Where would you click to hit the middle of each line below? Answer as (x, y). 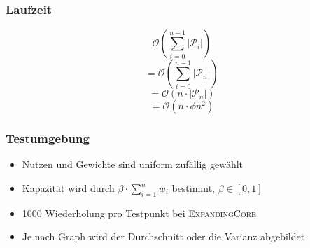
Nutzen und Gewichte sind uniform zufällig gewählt (133, 164)
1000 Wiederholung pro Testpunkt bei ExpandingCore (139, 213)
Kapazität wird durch (68, 188)
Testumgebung (48, 138)
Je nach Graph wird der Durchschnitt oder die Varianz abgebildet (163, 236)
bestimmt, (193, 188)
